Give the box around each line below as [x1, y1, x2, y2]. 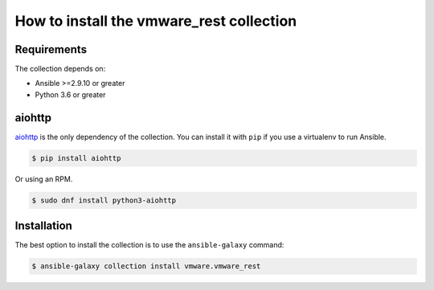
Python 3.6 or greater [35, 89, 106, 100]
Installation [14, 219, 72, 233]
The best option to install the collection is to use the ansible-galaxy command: [14, 240, 285, 250]
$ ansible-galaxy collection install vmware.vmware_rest [31, 262, 261, 271]
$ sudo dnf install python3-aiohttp [31, 195, 177, 205]
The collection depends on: [14, 64, 106, 74]
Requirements [14, 43, 88, 56]
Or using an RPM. [14, 174, 73, 184]
